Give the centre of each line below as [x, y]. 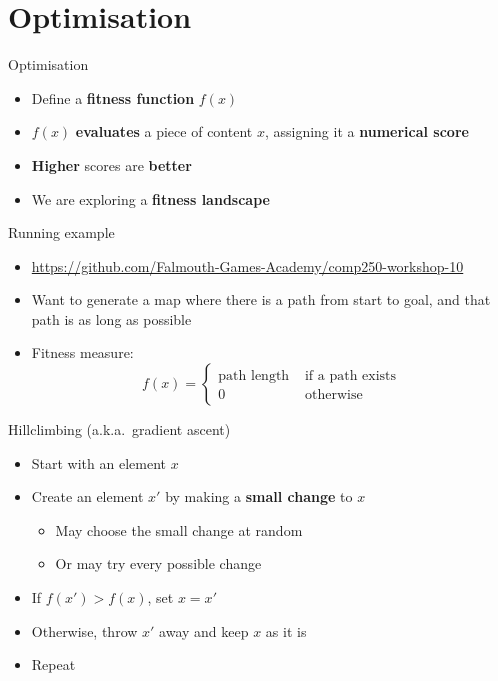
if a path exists [350, 376]
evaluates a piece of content [164, 131]
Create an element [87, 496]
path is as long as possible [111, 318]
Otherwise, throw [84, 630]
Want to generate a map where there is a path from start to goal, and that [261, 299]
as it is [286, 630]
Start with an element [99, 462]
